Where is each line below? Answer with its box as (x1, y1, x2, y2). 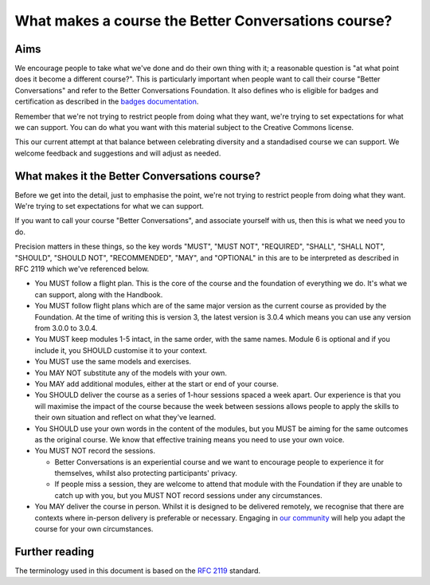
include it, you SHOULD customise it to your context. (34, 345, 207, 355)
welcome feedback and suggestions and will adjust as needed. (14, 148, 221, 158)
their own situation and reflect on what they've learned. (34, 413, 217, 422)
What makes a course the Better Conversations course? (14, 12, 393, 29)
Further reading (14, 544, 95, 558)
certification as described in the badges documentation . (14, 96, 199, 107)
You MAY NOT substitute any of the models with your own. (34, 367, 227, 378)
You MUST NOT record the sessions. (34, 446, 155, 456)
